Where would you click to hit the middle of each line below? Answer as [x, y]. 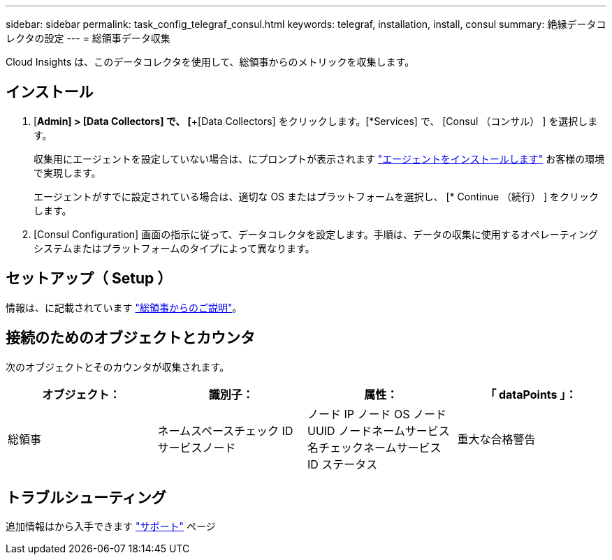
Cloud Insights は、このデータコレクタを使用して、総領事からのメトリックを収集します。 [210, 62]
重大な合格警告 [496, 439]
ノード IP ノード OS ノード [377, 414]
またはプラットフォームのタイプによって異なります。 [194, 248]
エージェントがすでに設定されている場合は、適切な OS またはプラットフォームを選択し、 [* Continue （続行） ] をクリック [316, 196]
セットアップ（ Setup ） [89, 279]
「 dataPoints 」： [531, 394]
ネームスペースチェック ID [225, 430]
